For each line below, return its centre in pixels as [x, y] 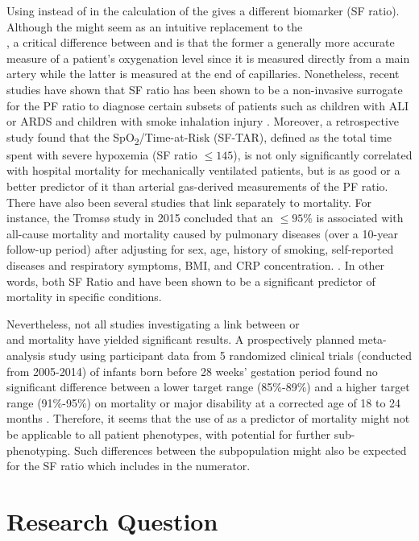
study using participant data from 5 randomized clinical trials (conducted [230, 355]
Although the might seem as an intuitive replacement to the [155, 26]
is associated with [360, 218]
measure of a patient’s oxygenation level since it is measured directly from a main [208, 58]
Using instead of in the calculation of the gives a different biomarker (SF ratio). [203, 10]
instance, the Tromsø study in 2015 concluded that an [140, 218]
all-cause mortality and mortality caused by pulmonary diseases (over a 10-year [202, 233]
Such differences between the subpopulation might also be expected [241, 450]
